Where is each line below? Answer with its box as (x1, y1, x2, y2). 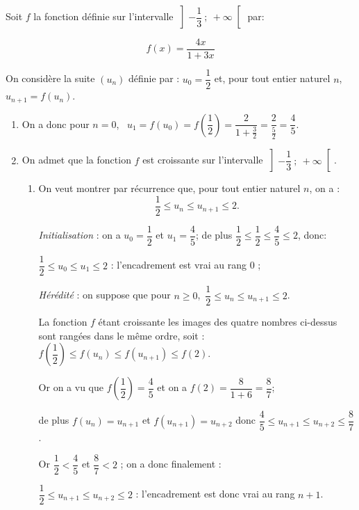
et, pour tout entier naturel (214, 71, 331, 86)
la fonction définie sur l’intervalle (33, 9, 174, 24)
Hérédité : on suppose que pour (38, 287, 171, 302)
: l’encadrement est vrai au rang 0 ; (110, 257, 261, 272)
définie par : (128, 71, 180, 86)
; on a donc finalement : (120, 456, 222, 471)
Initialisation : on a (38, 228, 121, 242)
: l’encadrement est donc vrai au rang (135, 486, 295, 501)
